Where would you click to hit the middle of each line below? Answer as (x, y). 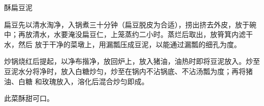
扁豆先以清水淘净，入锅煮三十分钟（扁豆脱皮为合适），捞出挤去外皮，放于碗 (130, 24)
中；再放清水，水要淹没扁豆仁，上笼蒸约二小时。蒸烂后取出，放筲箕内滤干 (128, 34)
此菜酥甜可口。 (29, 98)
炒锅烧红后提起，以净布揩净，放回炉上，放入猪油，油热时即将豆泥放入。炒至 (132, 61)
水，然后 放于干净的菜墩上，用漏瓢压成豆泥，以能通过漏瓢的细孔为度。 (123, 44)
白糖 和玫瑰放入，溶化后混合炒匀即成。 (83, 81)
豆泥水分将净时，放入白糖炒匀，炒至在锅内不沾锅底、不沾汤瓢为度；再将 (125, 71)
